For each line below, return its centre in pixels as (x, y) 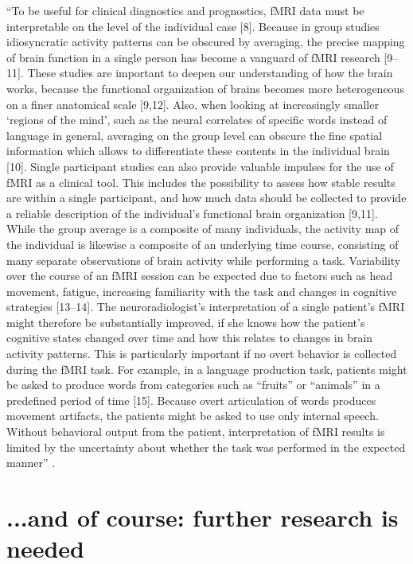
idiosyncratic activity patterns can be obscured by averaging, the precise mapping (206, 42)
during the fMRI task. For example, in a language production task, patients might (207, 369)
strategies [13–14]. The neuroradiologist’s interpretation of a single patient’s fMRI (206, 307)
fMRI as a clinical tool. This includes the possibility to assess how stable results (201, 182)
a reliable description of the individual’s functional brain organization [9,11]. (192, 213)
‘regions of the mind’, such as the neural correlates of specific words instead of (197, 120)
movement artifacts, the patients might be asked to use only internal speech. (193, 416)
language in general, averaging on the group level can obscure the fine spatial (195, 135)
